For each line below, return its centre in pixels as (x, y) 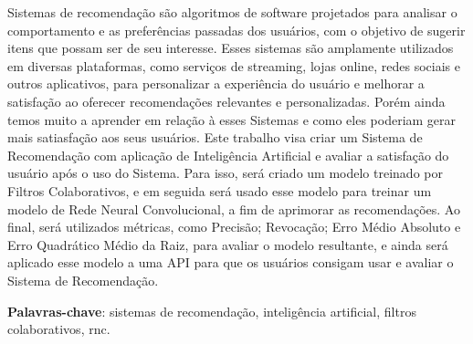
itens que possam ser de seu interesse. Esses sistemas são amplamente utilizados (231, 48)
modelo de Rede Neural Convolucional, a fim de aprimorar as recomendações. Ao (234, 208)
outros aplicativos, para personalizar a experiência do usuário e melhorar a (216, 83)
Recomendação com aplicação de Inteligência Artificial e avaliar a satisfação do (228, 155)
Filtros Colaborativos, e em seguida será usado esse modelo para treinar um (220, 190)
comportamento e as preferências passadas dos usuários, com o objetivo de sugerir (236, 30)
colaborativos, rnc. (59, 329)
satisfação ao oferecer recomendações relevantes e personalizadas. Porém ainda (226, 101)
